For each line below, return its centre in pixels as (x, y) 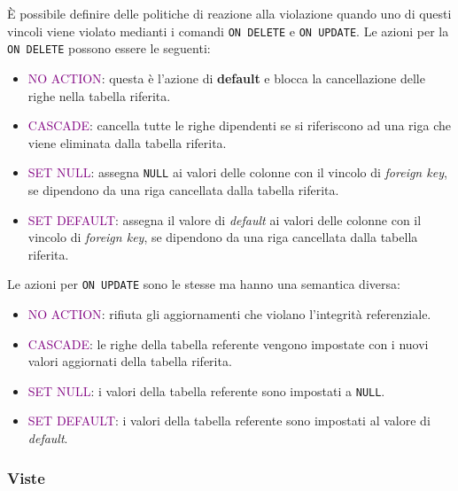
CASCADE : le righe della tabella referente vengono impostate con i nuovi (228, 343)
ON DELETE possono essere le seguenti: (109, 48)
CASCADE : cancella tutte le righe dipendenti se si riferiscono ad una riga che (239, 125)
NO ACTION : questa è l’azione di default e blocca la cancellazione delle (226, 78)
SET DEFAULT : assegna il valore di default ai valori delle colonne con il (225, 219)
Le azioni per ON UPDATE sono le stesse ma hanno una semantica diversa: (204, 284)
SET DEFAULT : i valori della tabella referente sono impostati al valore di (229, 421)
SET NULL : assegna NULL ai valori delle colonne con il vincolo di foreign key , (237, 172)
